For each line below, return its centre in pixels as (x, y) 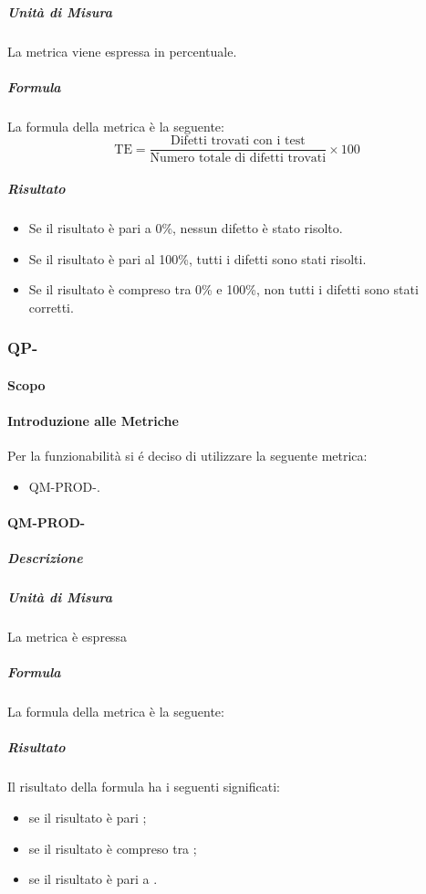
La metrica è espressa (68, 637)
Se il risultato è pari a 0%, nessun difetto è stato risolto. (186, 227)
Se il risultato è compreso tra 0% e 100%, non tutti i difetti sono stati (223, 289)
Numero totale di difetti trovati (238, 159)
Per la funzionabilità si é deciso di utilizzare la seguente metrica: (187, 456)
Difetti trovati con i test (238, 141)
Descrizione (45, 558)
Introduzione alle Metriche (93, 420)
